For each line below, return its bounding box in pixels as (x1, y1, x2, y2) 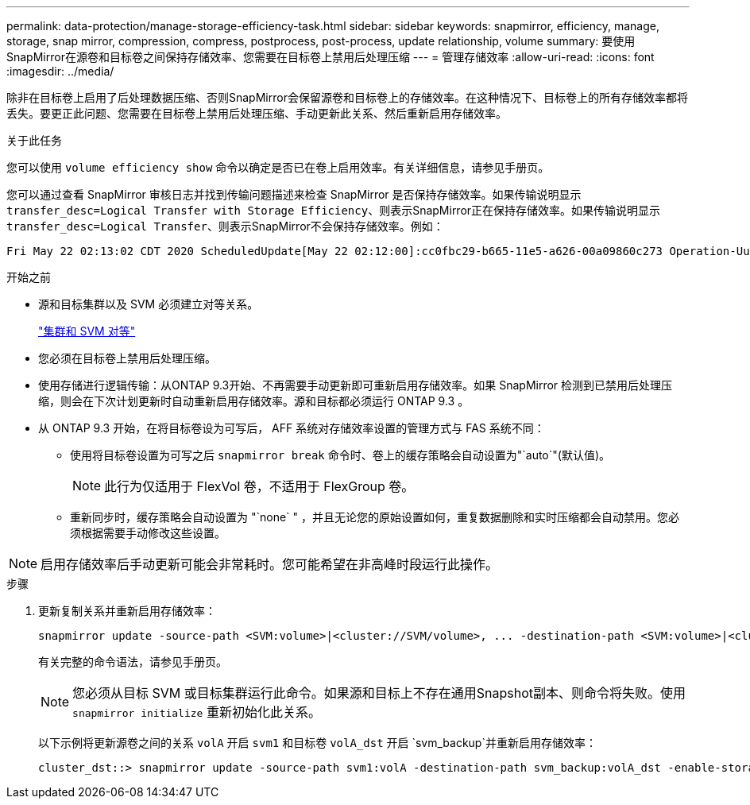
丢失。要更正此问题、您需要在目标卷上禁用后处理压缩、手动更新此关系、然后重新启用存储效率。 (6, 106, 507, 120)
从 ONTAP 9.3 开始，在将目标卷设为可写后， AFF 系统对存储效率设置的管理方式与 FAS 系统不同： (38, 421, 545, 435)
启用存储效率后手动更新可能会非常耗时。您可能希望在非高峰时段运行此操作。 (41, 556, 499, 572)
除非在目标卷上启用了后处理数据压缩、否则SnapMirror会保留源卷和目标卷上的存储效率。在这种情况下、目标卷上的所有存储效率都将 (6, 91, 688, 104)
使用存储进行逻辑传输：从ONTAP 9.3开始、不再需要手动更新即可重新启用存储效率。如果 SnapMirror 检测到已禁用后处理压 (38, 378, 673, 392)
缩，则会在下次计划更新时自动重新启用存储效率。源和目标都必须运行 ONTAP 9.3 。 (38, 394, 470, 408)
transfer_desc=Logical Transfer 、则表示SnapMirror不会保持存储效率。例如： (6, 219, 444, 233)
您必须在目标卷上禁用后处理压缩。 (38, 351, 216, 365)
